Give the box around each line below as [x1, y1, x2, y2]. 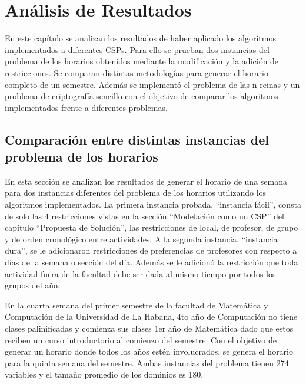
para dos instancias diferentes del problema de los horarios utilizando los [5, 186, 267, 199]
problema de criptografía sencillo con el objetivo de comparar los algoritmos [5, 90, 278, 102]
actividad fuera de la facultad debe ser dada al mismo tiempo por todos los [5, 267, 276, 280]
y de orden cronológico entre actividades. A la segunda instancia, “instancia [5, 232, 278, 245]
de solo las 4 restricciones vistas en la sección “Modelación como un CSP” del [5, 209, 284, 222]
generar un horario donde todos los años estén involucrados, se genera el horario [5, 345, 293, 357]
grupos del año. [5, 279, 60, 291]
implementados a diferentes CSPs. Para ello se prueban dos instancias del [5, 43, 270, 55]
